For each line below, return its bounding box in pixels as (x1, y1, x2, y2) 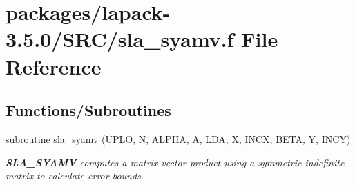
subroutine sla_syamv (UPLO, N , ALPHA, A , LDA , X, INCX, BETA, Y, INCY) (6, 131, 351, 146)
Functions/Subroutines (6, 99, 171, 121)
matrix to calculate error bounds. (6, 168, 144, 183)
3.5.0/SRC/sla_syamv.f (6, 25, 234, 53)
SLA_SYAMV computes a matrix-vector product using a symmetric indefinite (6, 155, 345, 169)
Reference (6, 52, 102, 80)
